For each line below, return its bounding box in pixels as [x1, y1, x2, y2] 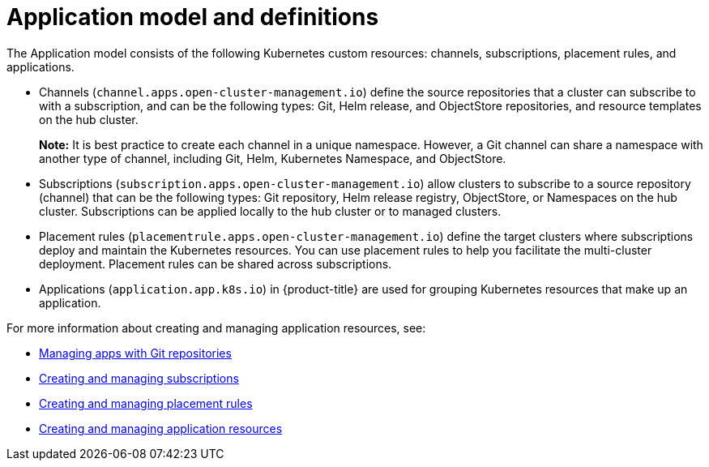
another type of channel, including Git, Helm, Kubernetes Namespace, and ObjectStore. [39, 151, 506, 165]
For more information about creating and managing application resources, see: [6, 320, 426, 335]
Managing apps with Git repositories [39, 345, 232, 360]
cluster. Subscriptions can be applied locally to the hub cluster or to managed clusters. [39, 204, 502, 218]
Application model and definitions [6, 3, 379, 31]
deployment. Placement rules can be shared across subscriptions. [39, 256, 392, 271]
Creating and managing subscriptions [39, 371, 239, 385]
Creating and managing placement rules [39, 396, 253, 410]
